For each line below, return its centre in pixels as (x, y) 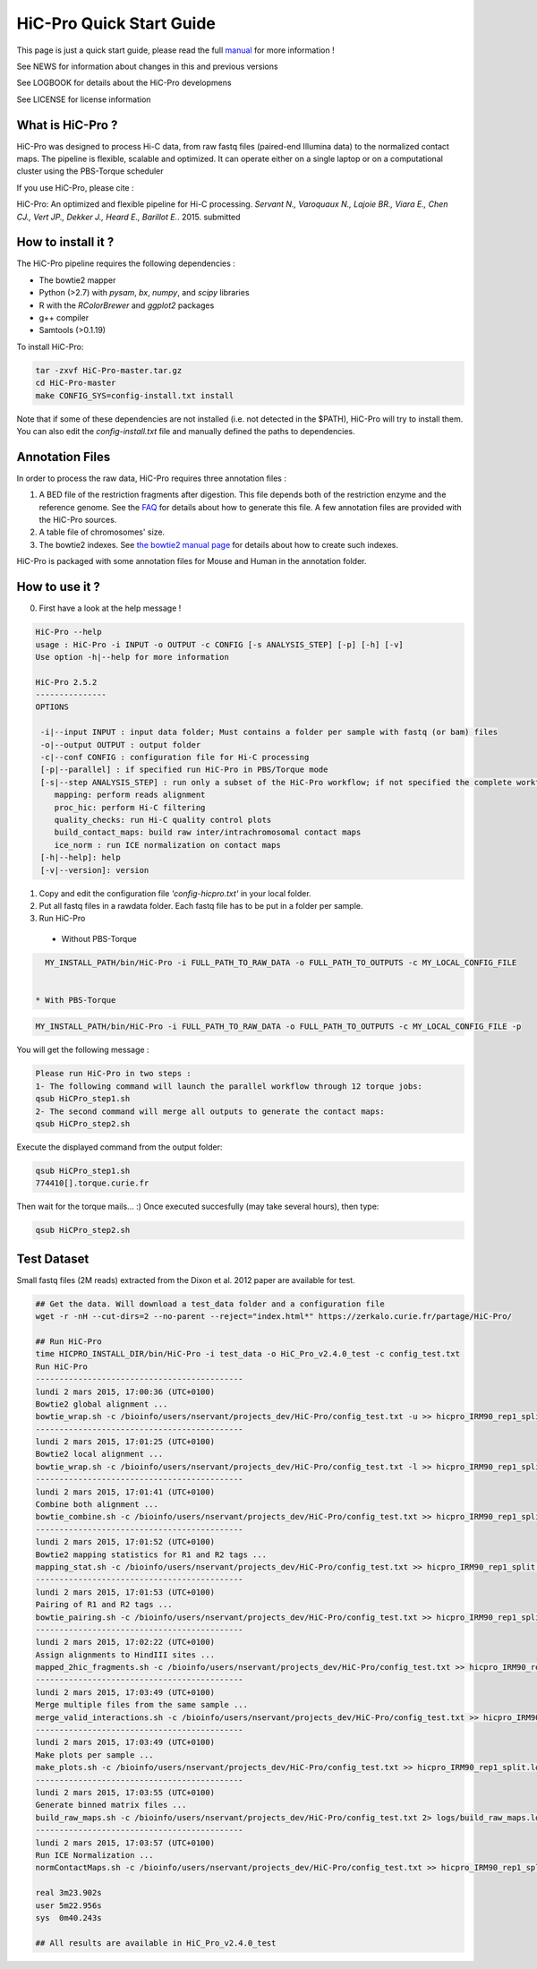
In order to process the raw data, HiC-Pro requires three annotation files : (151, 478)
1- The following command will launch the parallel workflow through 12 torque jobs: (229, 1086)
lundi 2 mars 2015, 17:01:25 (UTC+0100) (125, 1442)
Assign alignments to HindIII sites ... (125, 1655)
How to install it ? (65, 242)
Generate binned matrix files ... (111, 1805)
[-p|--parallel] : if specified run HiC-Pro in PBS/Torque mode (184, 770)
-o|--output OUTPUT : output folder (121, 745)
